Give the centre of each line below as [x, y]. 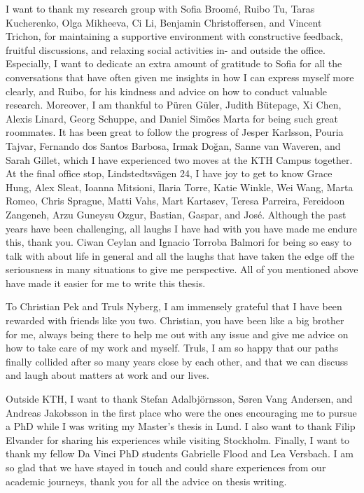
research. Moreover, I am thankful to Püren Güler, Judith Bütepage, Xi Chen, [174, 105]
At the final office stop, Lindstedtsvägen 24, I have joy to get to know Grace [169, 173]
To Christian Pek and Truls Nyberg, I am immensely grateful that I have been [174, 306]
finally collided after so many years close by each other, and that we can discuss [177, 361]
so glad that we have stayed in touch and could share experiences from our [166, 467]
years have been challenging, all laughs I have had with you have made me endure [181, 228]
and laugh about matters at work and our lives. [107, 375]
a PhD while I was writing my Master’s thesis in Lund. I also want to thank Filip [181, 426]
